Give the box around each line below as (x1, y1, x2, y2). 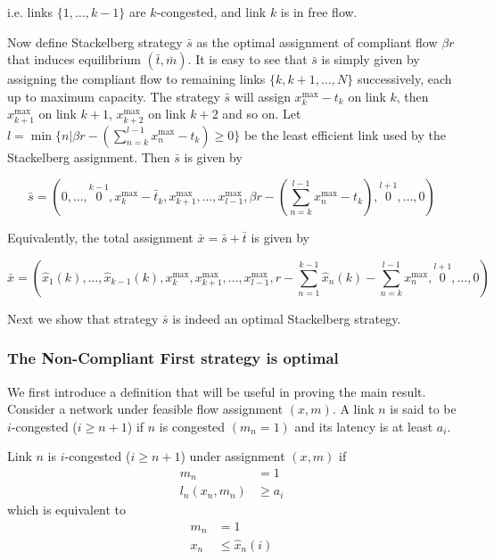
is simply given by (321, 50, 420, 69)
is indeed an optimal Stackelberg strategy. (172, 309, 401, 327)
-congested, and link (156, 3, 267, 21)
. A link (332, 399, 375, 418)
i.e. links (7, 3, 54, 21)
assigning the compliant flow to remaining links (7, 70, 266, 88)
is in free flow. (280, 3, 358, 21)
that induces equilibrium (7, 50, 141, 69)
